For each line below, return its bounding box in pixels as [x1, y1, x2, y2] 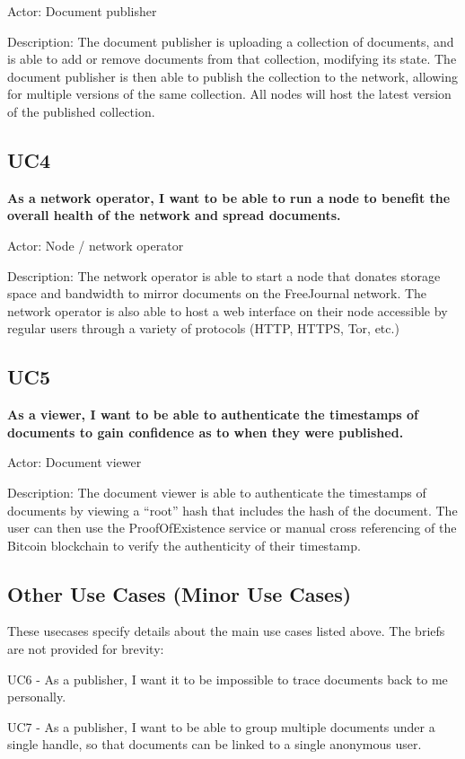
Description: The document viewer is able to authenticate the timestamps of [7, 482, 426, 501]
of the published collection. [7, 101, 155, 120]
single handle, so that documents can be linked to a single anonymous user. [7, 735, 422, 754]
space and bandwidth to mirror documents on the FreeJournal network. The [7, 284, 427, 303]
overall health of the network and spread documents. [7, 206, 341, 225]
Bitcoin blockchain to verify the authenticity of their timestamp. [7, 535, 361, 554]
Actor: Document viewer [7, 453, 142, 472]
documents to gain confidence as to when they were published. [7, 422, 404, 441]
